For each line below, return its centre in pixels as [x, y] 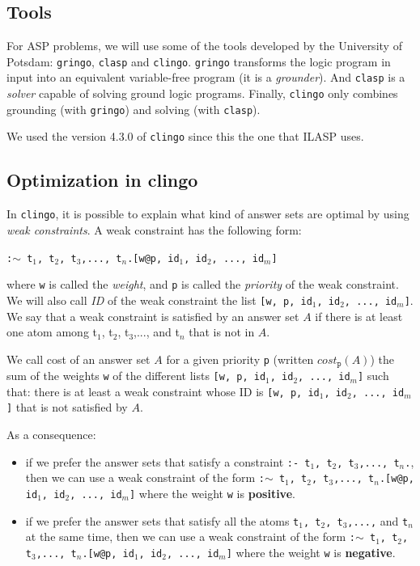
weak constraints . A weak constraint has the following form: [154, 229]
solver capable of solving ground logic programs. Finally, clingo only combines [202, 93]
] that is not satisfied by [67, 407]
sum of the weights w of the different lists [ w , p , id [136, 376]
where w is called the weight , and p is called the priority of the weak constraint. [203, 284]
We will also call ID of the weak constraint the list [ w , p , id [159, 300]
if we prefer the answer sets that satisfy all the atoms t [162, 520]
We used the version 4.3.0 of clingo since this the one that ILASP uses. [185, 136]
